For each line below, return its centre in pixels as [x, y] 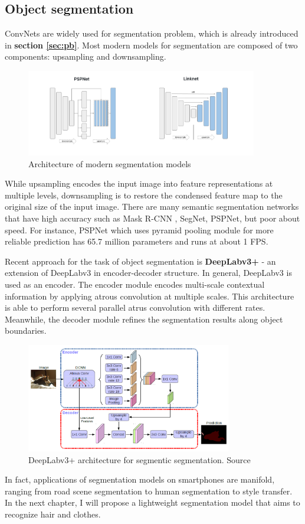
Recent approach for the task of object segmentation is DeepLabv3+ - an [140, 261]
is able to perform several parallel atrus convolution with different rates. [135, 307]
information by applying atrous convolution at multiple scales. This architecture [150, 296]
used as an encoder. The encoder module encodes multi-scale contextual [135, 284]
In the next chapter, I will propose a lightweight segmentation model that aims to [152, 502]
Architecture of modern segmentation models [110, 163]
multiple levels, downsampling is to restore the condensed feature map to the [144, 195]
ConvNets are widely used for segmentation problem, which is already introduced [152, 33]
